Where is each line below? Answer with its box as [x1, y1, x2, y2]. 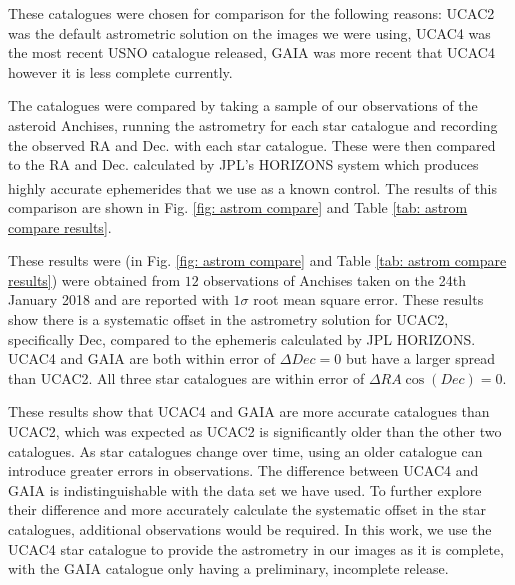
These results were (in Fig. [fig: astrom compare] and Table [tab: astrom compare [8, 250, 507, 271]
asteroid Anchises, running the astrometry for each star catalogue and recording [8, 114, 498, 135]
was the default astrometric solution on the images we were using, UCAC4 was [8, 22, 491, 43]
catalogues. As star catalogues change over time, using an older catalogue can [8, 440, 483, 461]
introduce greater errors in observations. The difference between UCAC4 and [8, 460, 479, 481]
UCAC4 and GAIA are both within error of [8, 348, 276, 369]
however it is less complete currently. [8, 61, 233, 82]
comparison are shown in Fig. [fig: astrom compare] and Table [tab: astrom [8, 197, 468, 217]
